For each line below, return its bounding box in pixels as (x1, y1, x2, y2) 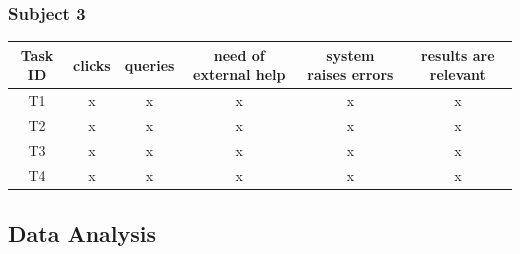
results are (421, 44, 495, 65)
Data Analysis (8, 218, 157, 249)
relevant (429, 64, 486, 85)
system (326, 44, 375, 65)
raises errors (307, 64, 394, 85)
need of (213, 44, 265, 65)
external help (193, 64, 286, 85)
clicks (73, 54, 111, 75)
